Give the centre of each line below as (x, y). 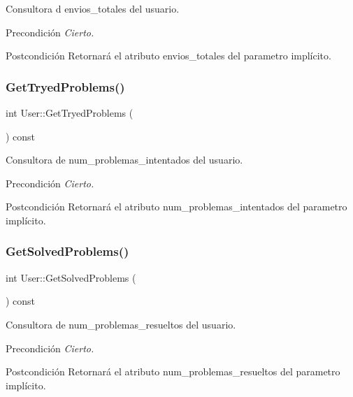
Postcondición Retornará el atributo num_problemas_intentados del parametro (176, 207)
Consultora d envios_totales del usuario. (93, 8)
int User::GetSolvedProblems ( (71, 277)
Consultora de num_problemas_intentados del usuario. (124, 160)
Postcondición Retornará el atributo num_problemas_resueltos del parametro (173, 371)
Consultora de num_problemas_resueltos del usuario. (121, 324)
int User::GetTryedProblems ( (70, 113)
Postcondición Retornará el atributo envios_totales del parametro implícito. (168, 56)
